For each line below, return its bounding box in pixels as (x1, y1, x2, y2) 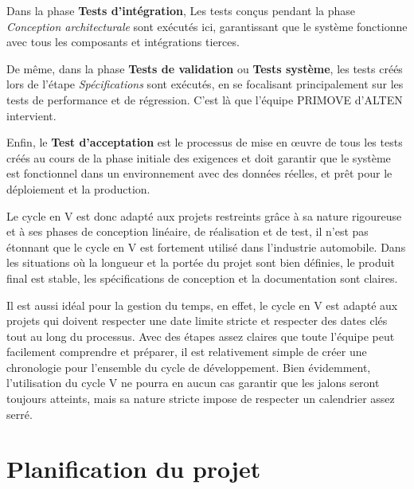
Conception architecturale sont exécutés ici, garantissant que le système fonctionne (6, 18, 408, 34)
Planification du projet (6, 452, 261, 485)
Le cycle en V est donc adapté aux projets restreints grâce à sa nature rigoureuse (6, 207, 402, 224)
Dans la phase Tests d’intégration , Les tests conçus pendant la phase (6, 2, 355, 18)
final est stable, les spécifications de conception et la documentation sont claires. (6, 269, 398, 286)
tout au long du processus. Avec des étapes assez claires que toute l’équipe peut (6, 327, 395, 344)
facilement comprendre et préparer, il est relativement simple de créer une (6, 343, 367, 360)
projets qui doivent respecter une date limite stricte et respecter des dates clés (6, 312, 388, 329)
